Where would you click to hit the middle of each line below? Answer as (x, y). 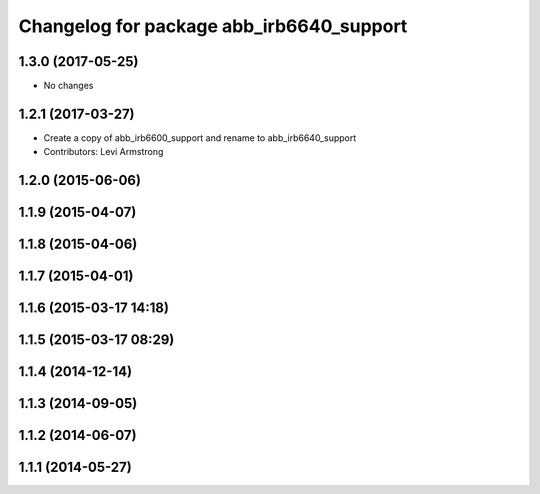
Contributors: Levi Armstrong (103, 152)
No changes (68, 86)
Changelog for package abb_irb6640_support (213, 26)
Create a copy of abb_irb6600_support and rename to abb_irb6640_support (200, 137)
